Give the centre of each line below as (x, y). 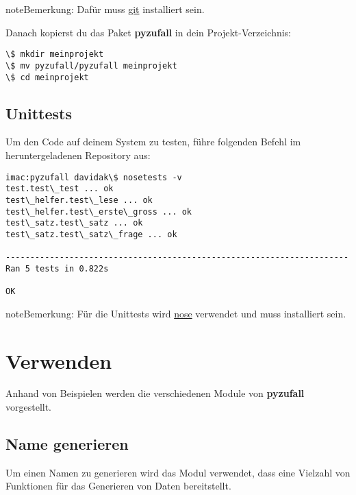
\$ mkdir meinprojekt (55, 55)
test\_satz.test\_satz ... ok (74, 223)
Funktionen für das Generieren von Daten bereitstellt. (118, 486)
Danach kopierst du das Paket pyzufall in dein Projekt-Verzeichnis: (149, 32)
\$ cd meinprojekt (47, 77)
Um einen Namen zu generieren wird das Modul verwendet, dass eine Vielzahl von (178, 472)
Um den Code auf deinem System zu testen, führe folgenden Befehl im (153, 142)
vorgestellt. (29, 407)
